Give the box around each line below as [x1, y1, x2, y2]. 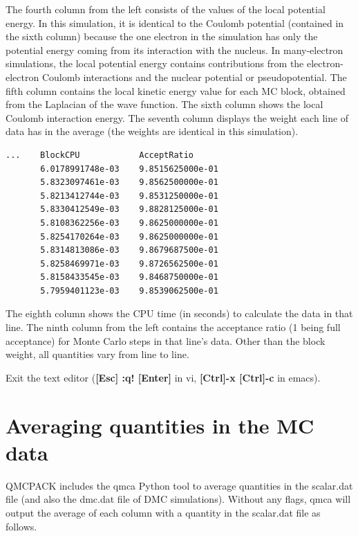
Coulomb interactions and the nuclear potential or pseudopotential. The [41, 69, 347, 84]
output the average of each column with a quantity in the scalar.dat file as [6, 505, 321, 519]
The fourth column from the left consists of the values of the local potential [6, 2, 326, 16]
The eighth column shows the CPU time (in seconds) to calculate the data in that [6, 306, 353, 321]
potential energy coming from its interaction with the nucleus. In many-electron [6, 42, 343, 57]
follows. [6, 519, 37, 533]
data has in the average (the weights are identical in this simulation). [6, 124, 299, 139]
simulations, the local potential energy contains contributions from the [6, 56, 304, 71]
